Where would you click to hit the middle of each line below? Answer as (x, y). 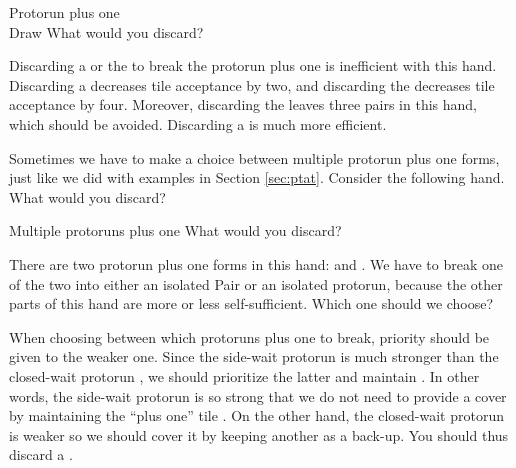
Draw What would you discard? (106, 31)
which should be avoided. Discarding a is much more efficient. (198, 123)
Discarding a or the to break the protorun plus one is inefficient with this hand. (253, 65)
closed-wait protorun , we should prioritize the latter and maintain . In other (244, 375)
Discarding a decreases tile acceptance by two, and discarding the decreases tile (252, 84)
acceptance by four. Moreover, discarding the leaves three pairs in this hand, (243, 104)
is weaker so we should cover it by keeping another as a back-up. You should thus (259, 434)
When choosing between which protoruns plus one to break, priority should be (249, 336)
